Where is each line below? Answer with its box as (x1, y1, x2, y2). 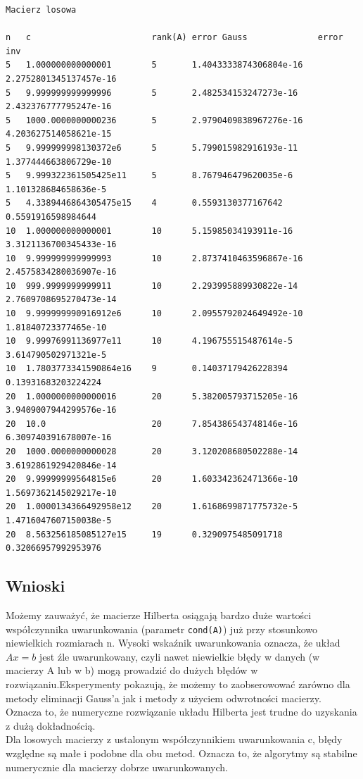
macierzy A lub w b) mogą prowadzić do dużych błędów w (6, 663, 258, 678)
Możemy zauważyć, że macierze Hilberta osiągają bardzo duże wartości (6, 607, 312, 622)
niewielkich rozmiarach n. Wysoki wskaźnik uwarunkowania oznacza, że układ (6, 635, 340, 650)
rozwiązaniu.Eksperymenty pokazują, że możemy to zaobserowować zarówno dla (6, 676, 350, 691)
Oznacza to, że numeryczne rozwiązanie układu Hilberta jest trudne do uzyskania (6, 704, 357, 719)
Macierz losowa (6, 5, 77, 15)
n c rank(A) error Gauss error (6, 32, 343, 43)
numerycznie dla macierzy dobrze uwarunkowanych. (6, 759, 228, 774)
